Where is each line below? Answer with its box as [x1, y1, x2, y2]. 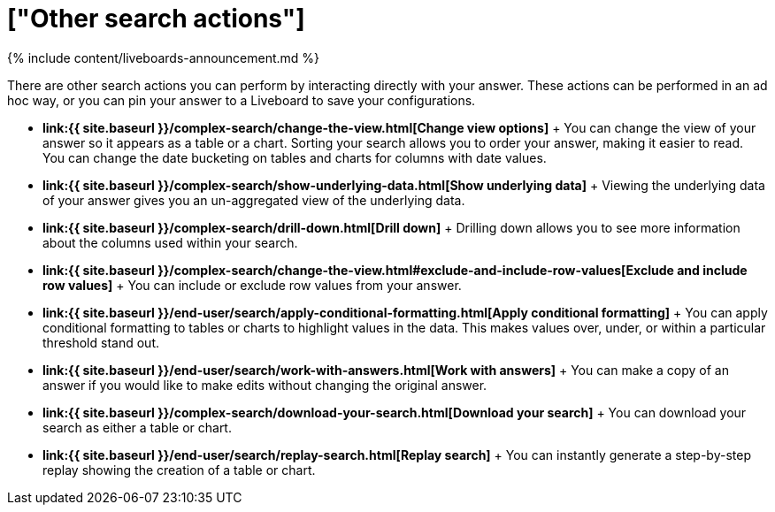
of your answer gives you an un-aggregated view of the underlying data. [42, 192, 465, 208]
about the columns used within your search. [42, 234, 298, 250]
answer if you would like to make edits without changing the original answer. [42, 377, 487, 393]
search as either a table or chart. [42, 419, 232, 435]
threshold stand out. [42, 334, 159, 350]
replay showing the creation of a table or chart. [42, 462, 316, 478]
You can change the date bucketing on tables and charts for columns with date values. [42, 149, 547, 165]
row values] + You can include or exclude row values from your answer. [42, 277, 462, 293]
